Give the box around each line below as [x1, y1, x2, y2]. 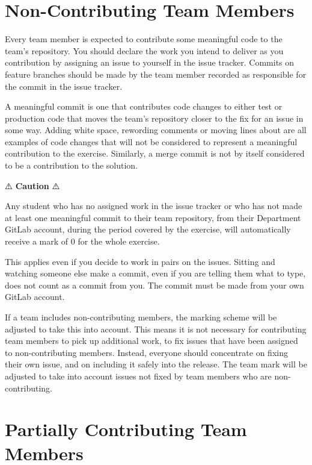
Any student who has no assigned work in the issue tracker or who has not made [5, 199, 302, 212]
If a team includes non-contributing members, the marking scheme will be [5, 311, 277, 323]
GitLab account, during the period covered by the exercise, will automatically [5, 223, 291, 236]
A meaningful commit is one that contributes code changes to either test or [5, 100, 283, 113]
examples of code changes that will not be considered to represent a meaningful [5, 135, 298, 148]
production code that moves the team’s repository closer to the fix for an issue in [5, 111, 304, 124]
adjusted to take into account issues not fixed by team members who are [5, 369, 272, 382]
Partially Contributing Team [5, 417, 247, 442]
